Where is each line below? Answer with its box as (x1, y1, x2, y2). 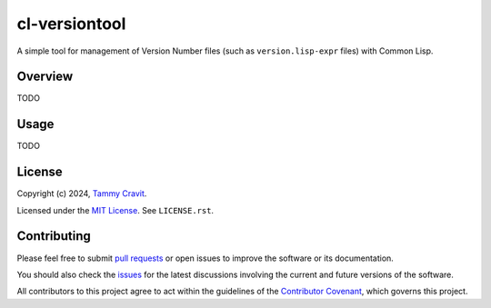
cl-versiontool (16, 14, 126, 34)
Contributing (16, 228, 91, 244)
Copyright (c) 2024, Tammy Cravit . (16, 188, 147, 199)
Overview (16, 69, 74, 84)
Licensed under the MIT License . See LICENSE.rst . (16, 204, 214, 215)
